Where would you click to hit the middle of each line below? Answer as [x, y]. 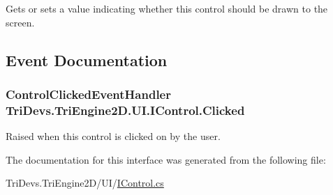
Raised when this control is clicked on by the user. [113, 136]
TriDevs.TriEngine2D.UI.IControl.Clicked [125, 110]
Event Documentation [87, 60]
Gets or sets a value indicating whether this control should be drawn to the [167, 8]
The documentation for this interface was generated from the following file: [166, 159]
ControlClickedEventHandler [88, 94]
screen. [20, 22]
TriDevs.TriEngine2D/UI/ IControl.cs [85, 183]
